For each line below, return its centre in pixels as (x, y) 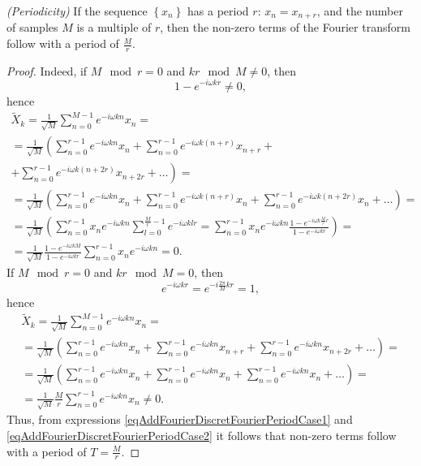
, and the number (360, 11)
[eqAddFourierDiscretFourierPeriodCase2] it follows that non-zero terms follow (202, 435)
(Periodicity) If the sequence (77, 11)
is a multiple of (114, 27)
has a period (218, 11)
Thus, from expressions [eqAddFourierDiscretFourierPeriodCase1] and (180, 419)
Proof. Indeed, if (47, 70)
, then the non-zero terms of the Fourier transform (285, 27)
